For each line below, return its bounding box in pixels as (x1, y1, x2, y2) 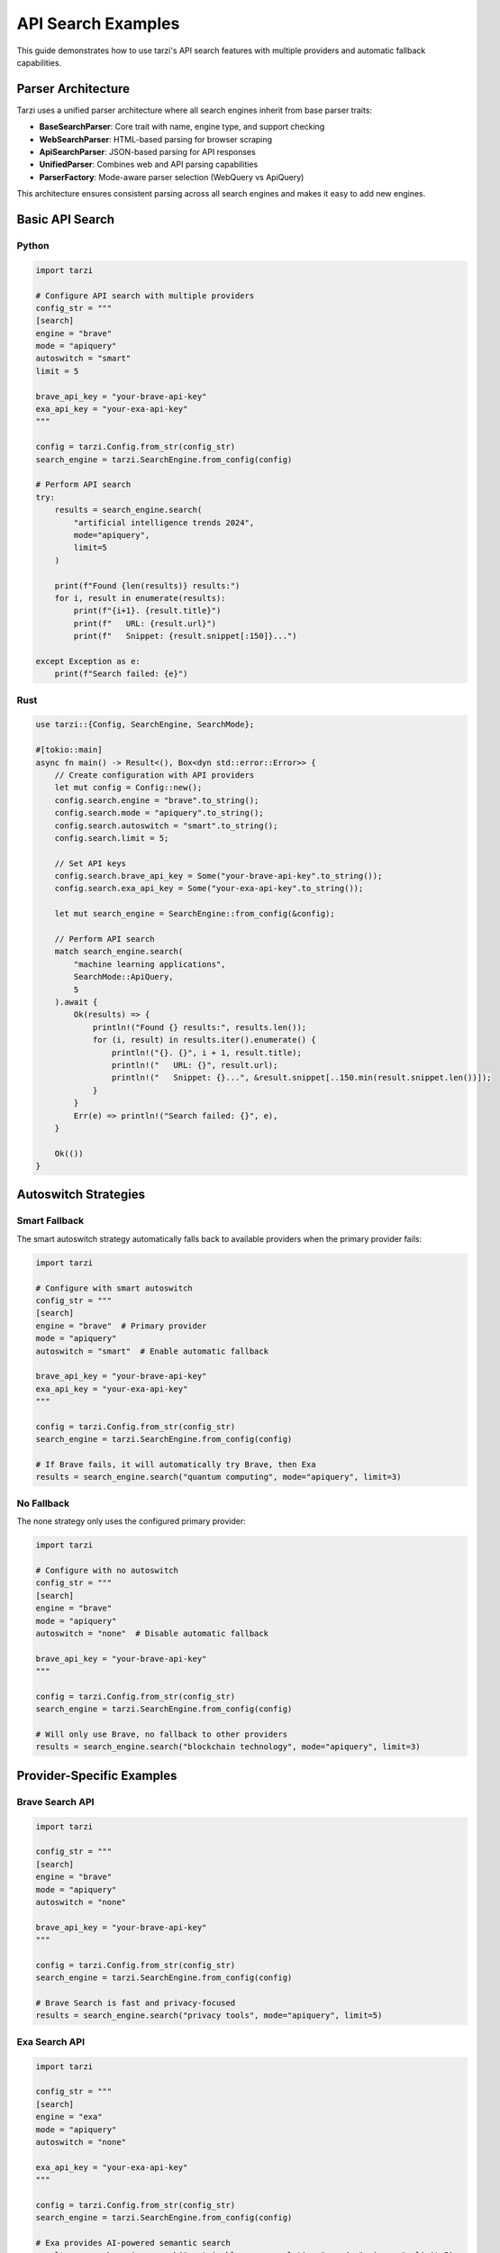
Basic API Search (16, 212, 115, 227)
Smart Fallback (16, 1215, 85, 1227)
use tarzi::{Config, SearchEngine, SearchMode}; (35, 719, 255, 730)
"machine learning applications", (73, 959, 226, 969)
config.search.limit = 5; (54, 833, 169, 843)
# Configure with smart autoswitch (35, 1282, 193, 1293)
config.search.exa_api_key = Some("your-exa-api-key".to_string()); (54, 883, 364, 894)
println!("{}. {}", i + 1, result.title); (111, 1047, 302, 1058)
